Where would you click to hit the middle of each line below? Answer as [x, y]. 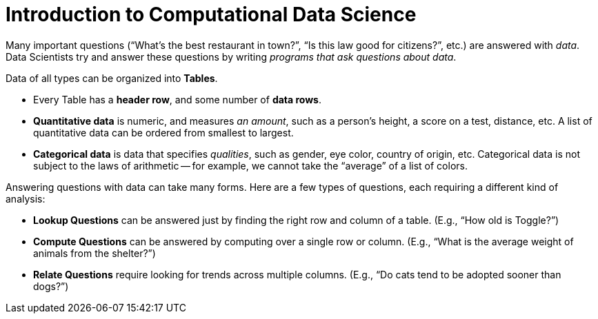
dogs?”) [51, 286]
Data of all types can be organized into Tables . [112, 78]
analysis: [26, 198]
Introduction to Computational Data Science [211, 14]
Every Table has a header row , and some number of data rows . [178, 99]
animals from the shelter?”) [94, 253]
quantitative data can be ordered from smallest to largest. [163, 132]
